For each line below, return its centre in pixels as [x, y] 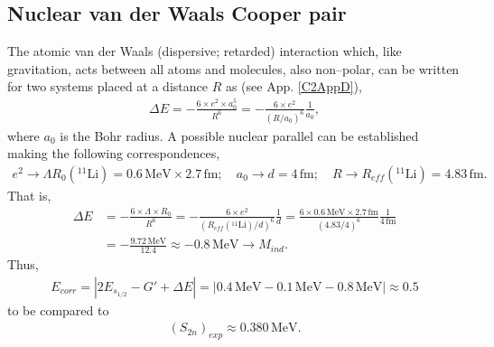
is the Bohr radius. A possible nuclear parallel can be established [239, 135]
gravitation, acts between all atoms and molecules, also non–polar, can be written [233, 68]
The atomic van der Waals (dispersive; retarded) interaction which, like [205, 51]
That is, [29, 195]
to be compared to [58, 309]
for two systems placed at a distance [107, 86]
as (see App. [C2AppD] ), [294, 86]
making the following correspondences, [114, 153]
